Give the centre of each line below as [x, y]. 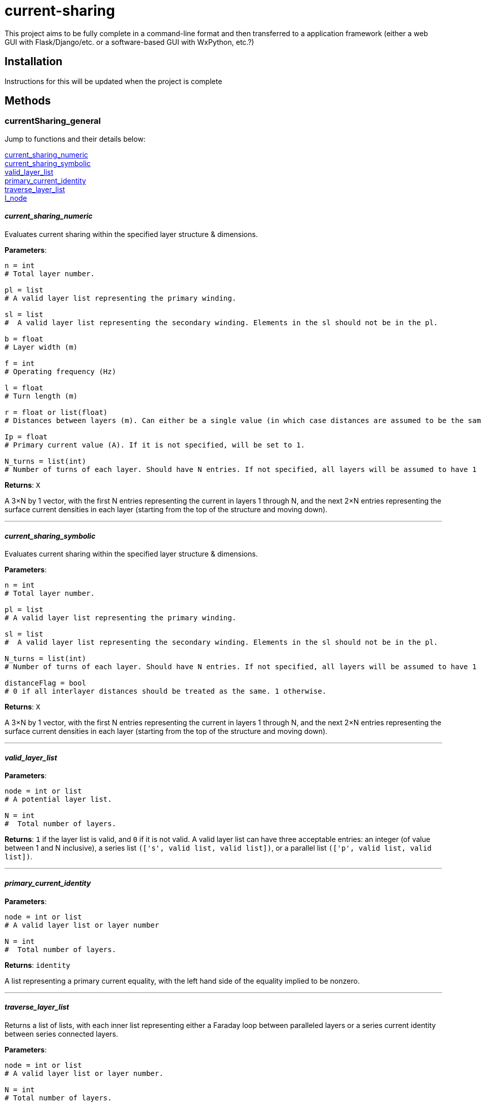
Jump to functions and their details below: [75, 139]
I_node [16, 198]
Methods [28, 101]
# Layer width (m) [41, 347]
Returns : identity [37, 965]
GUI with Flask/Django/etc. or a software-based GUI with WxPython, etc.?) [130, 42]
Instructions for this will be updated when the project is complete [114, 81]
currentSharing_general [53, 121]
